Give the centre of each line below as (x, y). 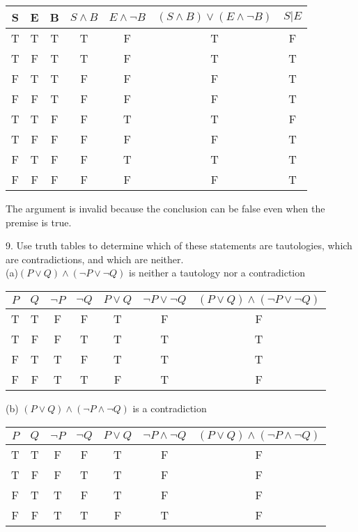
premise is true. (39, 222)
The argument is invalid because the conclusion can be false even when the (165, 208)
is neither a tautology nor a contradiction (217, 273)
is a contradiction (170, 408)
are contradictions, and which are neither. (95, 259)
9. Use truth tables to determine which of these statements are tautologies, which (179, 245)
